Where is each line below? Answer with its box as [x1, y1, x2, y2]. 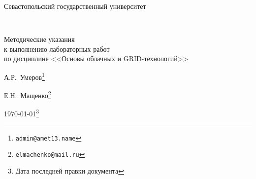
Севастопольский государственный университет [4, 1, 146, 11]
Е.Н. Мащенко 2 [4, 89, 51, 100]
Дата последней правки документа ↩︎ [15, 166, 125, 176]
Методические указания [4, 34, 75, 44]
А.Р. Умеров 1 [4, 70, 45, 82]
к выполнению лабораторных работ [4, 43, 110, 54]
